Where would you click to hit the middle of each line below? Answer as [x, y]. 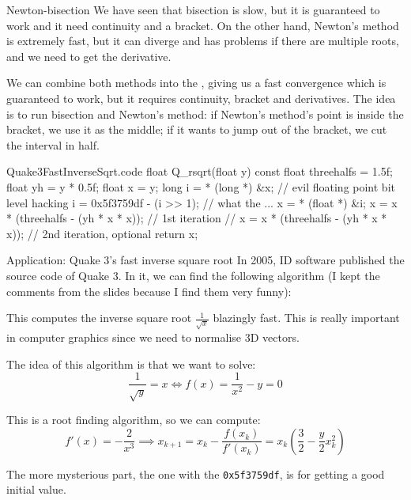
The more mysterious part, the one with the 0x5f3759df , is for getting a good [196, 473]
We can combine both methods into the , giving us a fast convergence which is [196, 83]
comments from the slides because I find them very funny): [149, 291]
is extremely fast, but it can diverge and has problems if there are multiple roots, [203, 41]
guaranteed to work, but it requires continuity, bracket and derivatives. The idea [201, 98]
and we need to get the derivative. [89, 56]
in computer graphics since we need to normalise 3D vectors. [153, 337]
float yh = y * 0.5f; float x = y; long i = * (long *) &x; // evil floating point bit [201, 186]
